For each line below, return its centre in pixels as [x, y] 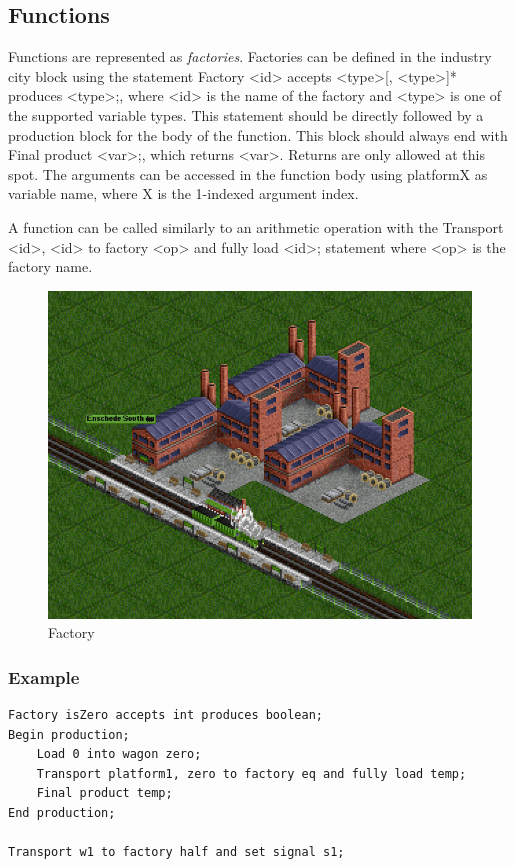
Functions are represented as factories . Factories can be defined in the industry [250, 56]
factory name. [50, 266]
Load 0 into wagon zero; [119, 754]
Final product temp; [104, 793]
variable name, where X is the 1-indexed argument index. [183, 193]
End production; [62, 812]
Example [44, 676]
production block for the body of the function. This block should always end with [258, 134]
